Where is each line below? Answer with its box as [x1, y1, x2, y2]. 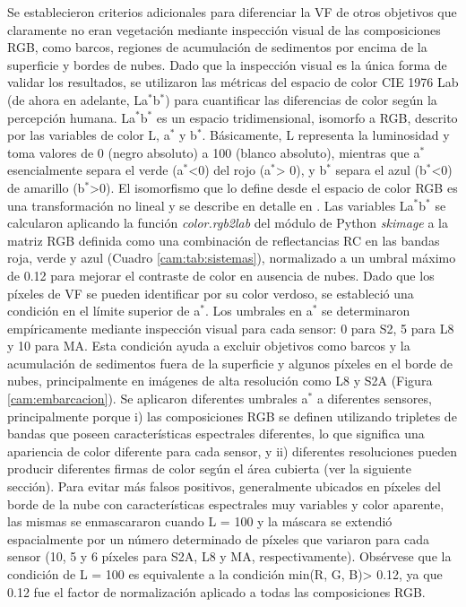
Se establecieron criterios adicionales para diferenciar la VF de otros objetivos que [7, 3, 457, 21]
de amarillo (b [7, 178, 85, 196]
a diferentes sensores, [316, 389, 432, 408]
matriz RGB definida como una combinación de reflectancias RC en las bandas [7, 230, 440, 249]
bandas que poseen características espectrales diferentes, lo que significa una [7, 424, 425, 443]
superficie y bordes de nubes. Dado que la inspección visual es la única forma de [7, 55, 447, 74]
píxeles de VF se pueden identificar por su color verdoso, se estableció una [7, 283, 414, 302]
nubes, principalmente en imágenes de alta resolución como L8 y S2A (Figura [7, 371, 433, 390]
